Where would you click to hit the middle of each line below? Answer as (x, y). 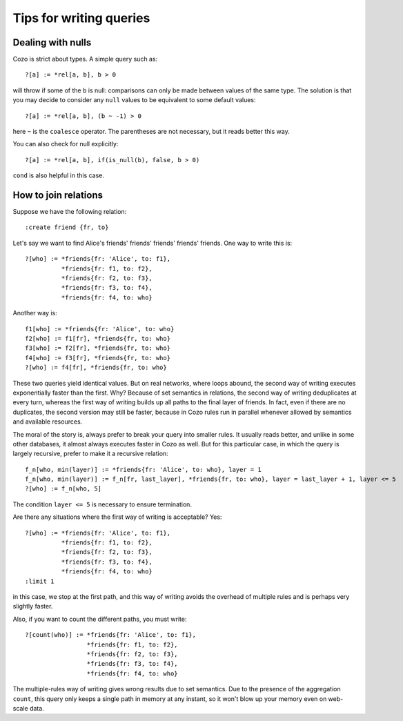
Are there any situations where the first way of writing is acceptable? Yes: (117, 517)
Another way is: (35, 313)
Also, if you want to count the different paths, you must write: (100, 619)
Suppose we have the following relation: (70, 212)
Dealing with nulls (52, 42)
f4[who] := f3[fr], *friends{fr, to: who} (98, 358)
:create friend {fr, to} (67, 227)
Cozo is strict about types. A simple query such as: (85, 59)
